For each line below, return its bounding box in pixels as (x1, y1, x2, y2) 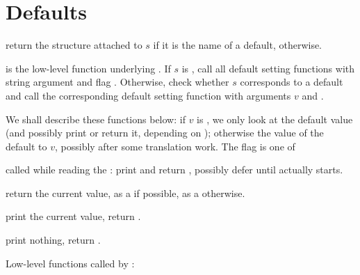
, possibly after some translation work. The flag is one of (54, 139, 295, 153)
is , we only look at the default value (197, 111, 353, 126)
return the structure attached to (6, 38, 142, 52)
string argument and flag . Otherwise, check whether (6, 74, 229, 89)
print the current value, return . (6, 209, 141, 223)
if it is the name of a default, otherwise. (153, 38, 322, 52)
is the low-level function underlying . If (6, 61, 171, 75)
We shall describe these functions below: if (6, 111, 186, 126)
